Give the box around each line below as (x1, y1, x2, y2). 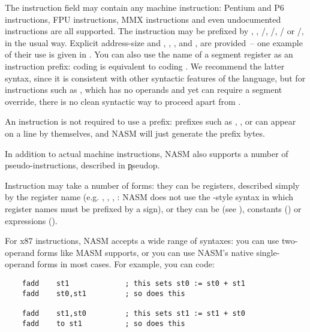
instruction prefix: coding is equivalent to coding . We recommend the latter (5, 59, 285, 72)
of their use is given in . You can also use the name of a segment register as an (5, 48, 293, 61)
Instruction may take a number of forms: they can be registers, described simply (5, 179, 300, 191)
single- (256, 246, 280, 258)
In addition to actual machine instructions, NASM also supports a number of (5, 147, 288, 159)
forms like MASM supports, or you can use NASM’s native (37, 246, 254, 258)
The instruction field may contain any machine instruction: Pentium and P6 (5, 1, 284, 13)
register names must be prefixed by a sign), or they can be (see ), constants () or (5, 202, 302, 215)
